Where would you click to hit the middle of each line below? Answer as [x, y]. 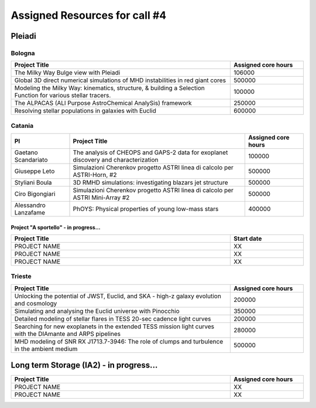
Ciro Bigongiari [35, 194]
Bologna [23, 53]
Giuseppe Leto [35, 171]
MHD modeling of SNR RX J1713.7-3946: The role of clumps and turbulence [119, 341]
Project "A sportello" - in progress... [56, 227]
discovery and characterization [116, 160]
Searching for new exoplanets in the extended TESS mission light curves [114, 327]
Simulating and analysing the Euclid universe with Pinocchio [97, 311]
